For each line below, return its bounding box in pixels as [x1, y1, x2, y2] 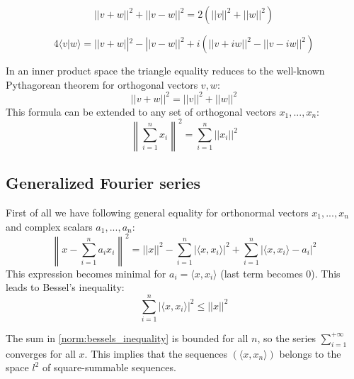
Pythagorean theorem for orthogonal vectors [6, 77, 198, 92]
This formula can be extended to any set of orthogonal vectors [6, 104, 276, 119]
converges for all [6, 346, 76, 361]
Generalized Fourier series [6, 172, 201, 194]
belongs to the [279, 346, 341, 361]
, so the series [257, 330, 316, 345]
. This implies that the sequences [84, 346, 227, 361]
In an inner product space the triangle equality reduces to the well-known [6, 63, 325, 77]
